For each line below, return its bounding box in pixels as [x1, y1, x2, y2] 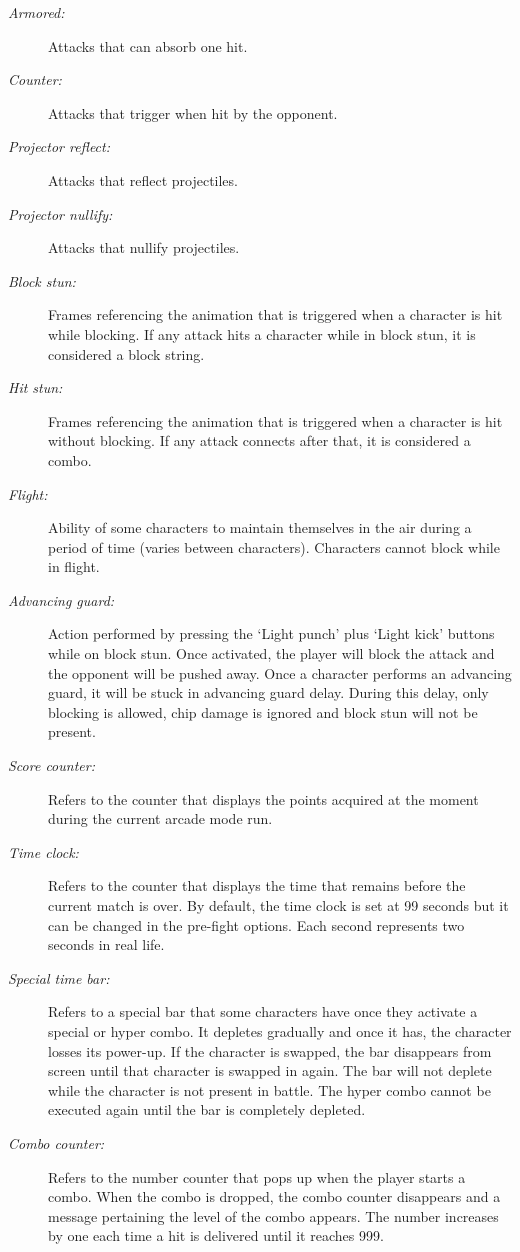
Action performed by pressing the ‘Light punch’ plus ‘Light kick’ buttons [48, 623, 495, 644]
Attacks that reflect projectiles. [48, 169, 238, 190]
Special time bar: [8, 967, 110, 988]
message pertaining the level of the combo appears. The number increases [48, 1205, 499, 1226]
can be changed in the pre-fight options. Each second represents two [48, 914, 465, 935]
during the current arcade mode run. [48, 808, 273, 829]
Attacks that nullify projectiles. [48, 237, 240, 258]
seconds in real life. [48, 934, 165, 955]
